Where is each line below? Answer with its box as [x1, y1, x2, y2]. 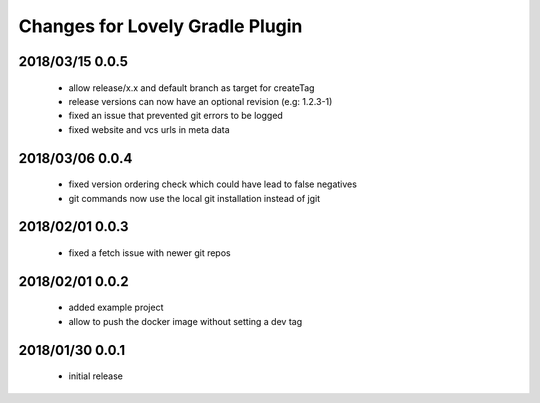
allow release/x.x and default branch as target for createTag [68, 81, 315, 94]
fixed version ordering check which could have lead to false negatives [68, 178, 357, 190]
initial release [68, 370, 124, 382]
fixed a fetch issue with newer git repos [68, 246, 231, 259]
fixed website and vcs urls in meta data [68, 123, 230, 135]
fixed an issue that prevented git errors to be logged [68, 110, 284, 122]
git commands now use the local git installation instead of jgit [68, 192, 320, 204]
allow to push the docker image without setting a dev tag [68, 315, 303, 327]
